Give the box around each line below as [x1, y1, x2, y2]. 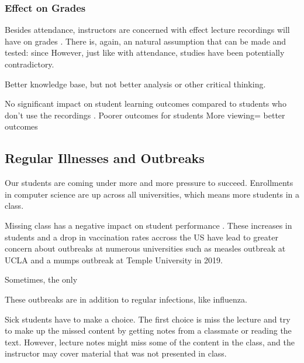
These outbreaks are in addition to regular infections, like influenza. [5, 293, 247, 305]
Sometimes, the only [5, 273, 78, 286]
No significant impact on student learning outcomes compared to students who [5, 97, 286, 110]
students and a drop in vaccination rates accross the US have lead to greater [5, 230, 278, 243]
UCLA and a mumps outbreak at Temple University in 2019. [5, 253, 223, 266]
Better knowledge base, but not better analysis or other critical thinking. [5, 77, 266, 90]
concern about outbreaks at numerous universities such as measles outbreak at [5, 242, 286, 255]
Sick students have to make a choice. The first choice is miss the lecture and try [5, 313, 291, 325]
